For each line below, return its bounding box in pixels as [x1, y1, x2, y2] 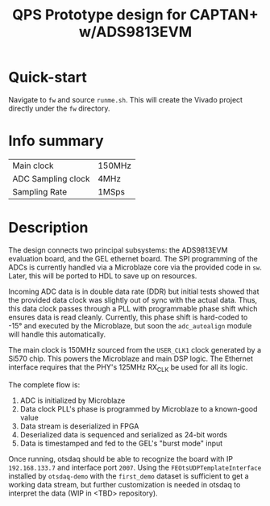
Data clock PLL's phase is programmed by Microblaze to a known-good [19, 404, 258, 413]
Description [8, 219, 89, 237]
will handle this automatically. [8, 329, 106, 339]
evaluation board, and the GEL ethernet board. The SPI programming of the [8, 253, 258, 263]
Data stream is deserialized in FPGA [19, 421, 139, 431]
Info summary [8, 132, 104, 150]
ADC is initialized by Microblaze [19, 395, 126, 405]
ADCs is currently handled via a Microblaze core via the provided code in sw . [8, 262, 262, 272]
